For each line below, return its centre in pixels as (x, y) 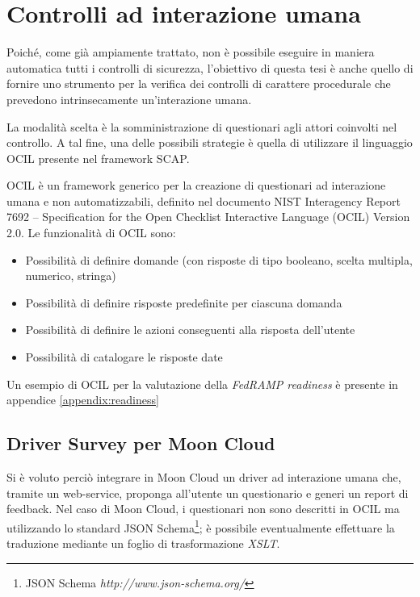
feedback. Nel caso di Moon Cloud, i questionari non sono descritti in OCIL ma (203, 509)
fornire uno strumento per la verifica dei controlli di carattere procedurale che (199, 83)
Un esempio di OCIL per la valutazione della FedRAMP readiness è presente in (202, 384)
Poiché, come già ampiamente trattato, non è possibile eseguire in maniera (191, 52)
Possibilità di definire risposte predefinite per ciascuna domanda (184, 302)
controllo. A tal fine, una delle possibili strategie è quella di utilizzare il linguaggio (210, 142)
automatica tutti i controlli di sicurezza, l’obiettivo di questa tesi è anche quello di (210, 67)
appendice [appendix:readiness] (83, 400)
